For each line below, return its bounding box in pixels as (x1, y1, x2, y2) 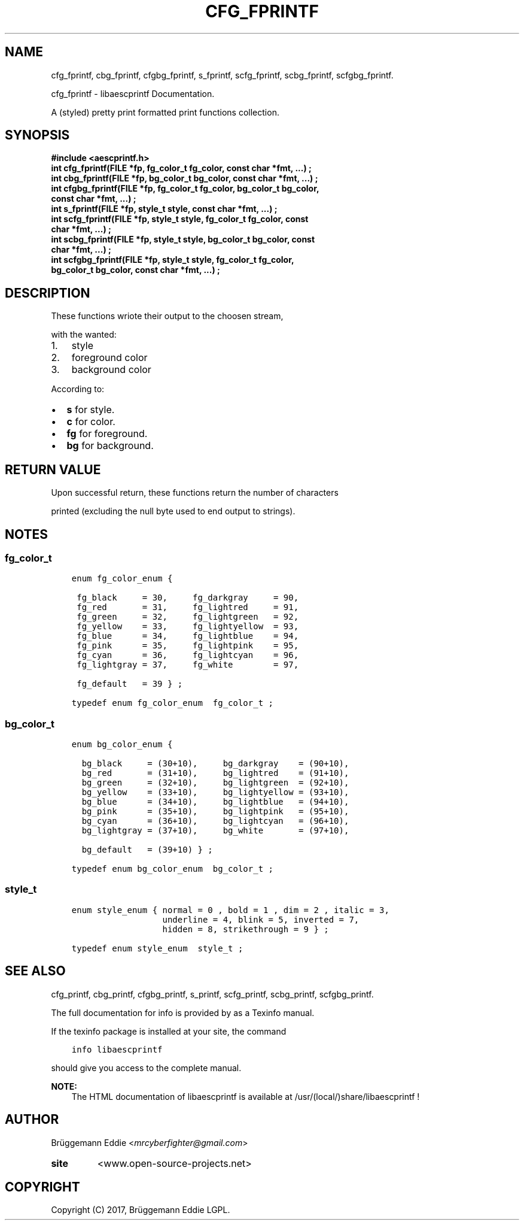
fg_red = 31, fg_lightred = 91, (77, 602, 299, 612)
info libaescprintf (71, 1044, 163, 1054)
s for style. (66, 404, 115, 416)
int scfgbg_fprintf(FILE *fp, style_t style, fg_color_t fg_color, (51, 254, 294, 265)
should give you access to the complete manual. (51, 1062, 242, 1073)
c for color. (66, 416, 115, 428)
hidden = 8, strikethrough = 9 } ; (162, 924, 329, 934)
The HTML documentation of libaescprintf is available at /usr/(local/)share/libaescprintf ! (71, 1091, 420, 1102)
